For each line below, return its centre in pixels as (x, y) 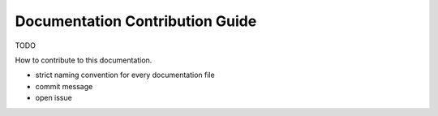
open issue (54, 98)
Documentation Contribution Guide (136, 21)
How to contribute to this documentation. (84, 60)
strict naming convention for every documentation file (125, 75)
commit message (64, 86)
